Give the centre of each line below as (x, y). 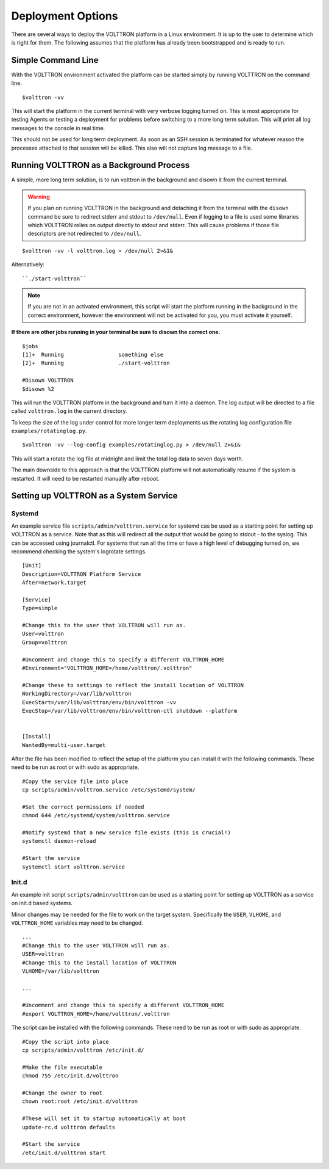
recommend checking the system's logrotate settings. (79, 551)
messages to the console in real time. (58, 128)
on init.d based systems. (42, 903)
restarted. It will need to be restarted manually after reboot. (85, 478)
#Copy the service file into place (75, 781)
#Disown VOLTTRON (48, 381)
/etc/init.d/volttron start (64, 1153)
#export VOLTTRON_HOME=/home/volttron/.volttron (96, 1014)
